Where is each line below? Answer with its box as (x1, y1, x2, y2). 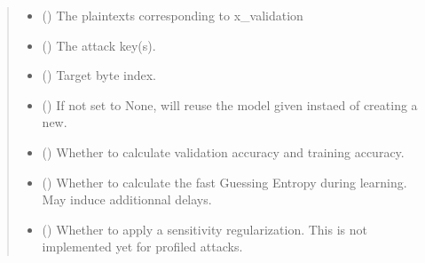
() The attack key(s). (42, 36, 156, 54)
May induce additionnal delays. (42, 190, 212, 209)
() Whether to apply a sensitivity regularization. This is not (42, 219, 367, 238)
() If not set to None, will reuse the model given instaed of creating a (42, 95, 418, 114)
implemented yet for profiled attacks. (42, 237, 243, 256)
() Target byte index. (42, 66, 156, 84)
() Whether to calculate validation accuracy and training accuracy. (42, 142, 405, 161)
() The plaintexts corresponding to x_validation (42, 6, 303, 24)
